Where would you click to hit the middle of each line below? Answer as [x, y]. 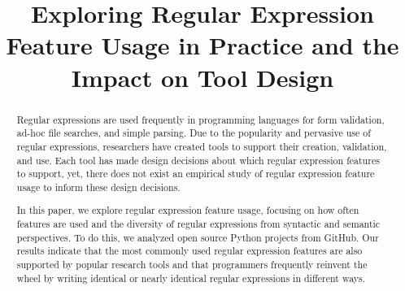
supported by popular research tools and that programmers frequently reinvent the [192, 264]
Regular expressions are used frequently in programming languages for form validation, [200, 119]
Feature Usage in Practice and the [202, 45]
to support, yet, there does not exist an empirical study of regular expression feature [196, 174]
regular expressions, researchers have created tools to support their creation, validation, [202, 146]
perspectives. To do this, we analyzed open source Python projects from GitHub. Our [198, 237]
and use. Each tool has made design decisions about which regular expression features [198, 160]
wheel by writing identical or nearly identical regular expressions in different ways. [191, 278]
